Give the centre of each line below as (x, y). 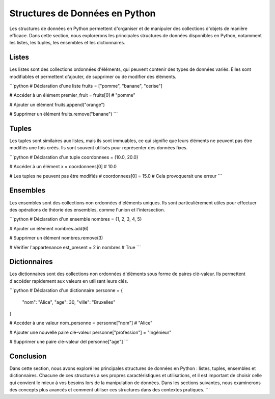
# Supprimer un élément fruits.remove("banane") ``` (64, 114)
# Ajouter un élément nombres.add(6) (49, 228)
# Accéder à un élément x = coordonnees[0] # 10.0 (63, 167)
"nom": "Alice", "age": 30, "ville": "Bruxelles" (69, 302)
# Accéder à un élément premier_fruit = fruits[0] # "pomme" (73, 95)
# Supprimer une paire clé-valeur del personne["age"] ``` (69, 342)
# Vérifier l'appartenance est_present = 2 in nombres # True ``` (75, 247)
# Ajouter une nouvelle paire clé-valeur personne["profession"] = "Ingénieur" (90, 332)
